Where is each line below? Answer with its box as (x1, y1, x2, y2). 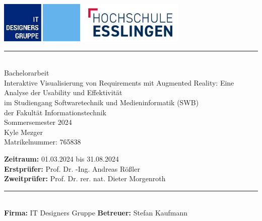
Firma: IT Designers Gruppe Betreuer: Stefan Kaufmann (4, 207, 188, 218)
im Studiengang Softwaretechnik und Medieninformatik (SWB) (4, 97, 199, 107)
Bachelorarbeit (4, 67, 49, 78)
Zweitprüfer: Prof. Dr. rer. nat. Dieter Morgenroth (4, 173, 166, 184)
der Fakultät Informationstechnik (4, 107, 106, 117)
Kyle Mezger (4, 126, 43, 137)
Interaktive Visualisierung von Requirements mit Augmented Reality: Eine (4, 77, 234, 88)
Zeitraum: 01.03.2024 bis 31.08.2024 (4, 153, 119, 164)
